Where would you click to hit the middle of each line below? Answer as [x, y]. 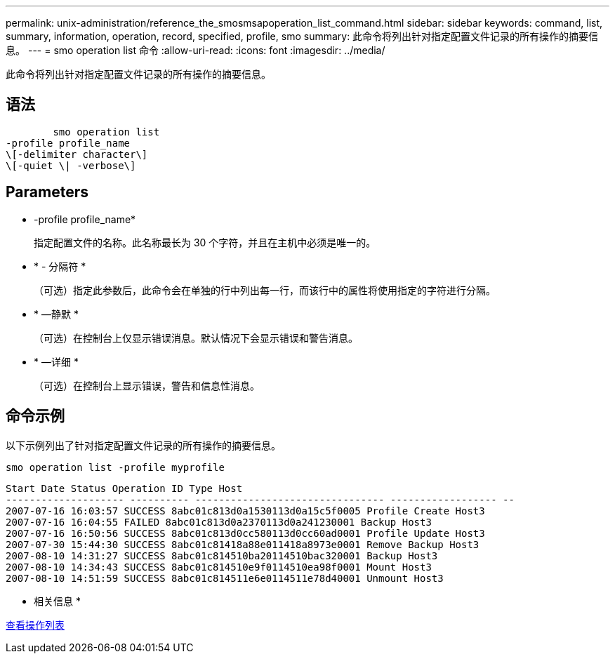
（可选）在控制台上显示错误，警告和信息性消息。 [147, 385]
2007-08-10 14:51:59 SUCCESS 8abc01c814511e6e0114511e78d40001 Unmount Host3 [225, 578]
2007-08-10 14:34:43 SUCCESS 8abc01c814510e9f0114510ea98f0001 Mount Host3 [219, 567]
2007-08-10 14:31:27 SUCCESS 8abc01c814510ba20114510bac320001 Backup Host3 [222, 555]
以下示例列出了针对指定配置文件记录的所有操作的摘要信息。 [143, 445]
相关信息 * [57, 601]
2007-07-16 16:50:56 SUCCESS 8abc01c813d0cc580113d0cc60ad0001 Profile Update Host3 [245, 533]
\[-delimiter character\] [77, 154]
